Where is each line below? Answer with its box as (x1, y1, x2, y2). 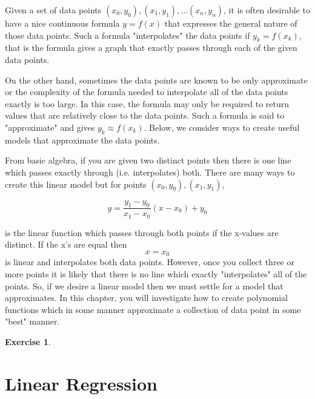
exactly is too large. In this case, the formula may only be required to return (5, 97, 290, 110)
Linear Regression (5, 371, 158, 395)
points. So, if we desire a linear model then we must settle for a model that (5, 279, 283, 292)
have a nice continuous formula (5, 17, 120, 29)
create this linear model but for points (5, 177, 147, 190)
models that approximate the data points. (5, 133, 160, 146)
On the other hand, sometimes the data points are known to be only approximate (5, 73, 308, 86)
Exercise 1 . (5, 335, 51, 348)
